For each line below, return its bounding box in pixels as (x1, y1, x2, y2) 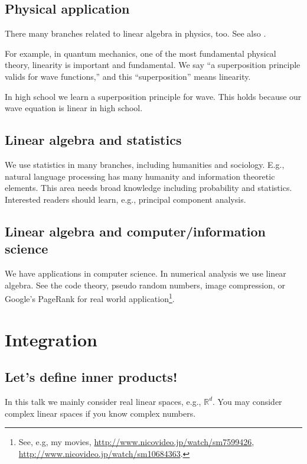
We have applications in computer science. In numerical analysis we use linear (5, 267, 286, 279)
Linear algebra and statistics (5, 131, 182, 149)
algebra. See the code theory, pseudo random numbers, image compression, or (5, 278, 285, 291)
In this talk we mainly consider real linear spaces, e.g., (5, 395, 201, 407)
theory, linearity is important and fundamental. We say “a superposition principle (5, 59, 301, 71)
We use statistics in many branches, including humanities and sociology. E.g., (5, 158, 285, 170)
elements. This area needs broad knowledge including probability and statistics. (5, 181, 292, 194)
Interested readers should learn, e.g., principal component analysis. (5, 193, 246, 205)
